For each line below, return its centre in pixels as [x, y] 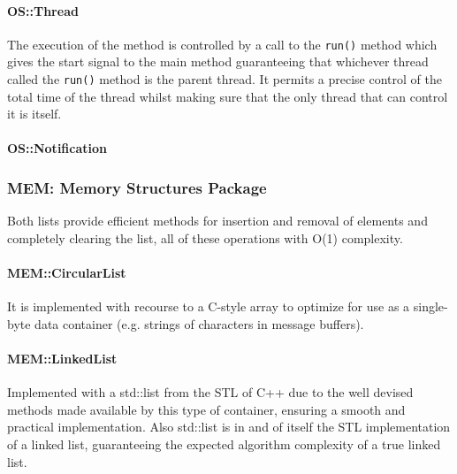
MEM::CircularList [67, 273]
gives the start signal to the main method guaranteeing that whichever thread [218, 61]
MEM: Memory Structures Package [137, 187]
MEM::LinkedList [62, 359]
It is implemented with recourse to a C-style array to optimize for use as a [209, 306]
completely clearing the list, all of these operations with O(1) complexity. [205, 237]
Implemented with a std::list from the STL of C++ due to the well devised [210, 392]
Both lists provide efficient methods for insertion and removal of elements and [217, 221]
